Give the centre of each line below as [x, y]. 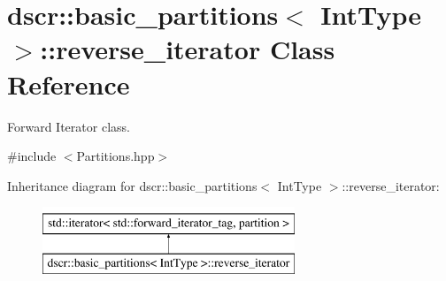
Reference [69, 84]
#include [32, 156]
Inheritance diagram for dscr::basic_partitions [132, 185]
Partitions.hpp [115, 156]
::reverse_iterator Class [188, 49]
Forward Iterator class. [69, 126]
